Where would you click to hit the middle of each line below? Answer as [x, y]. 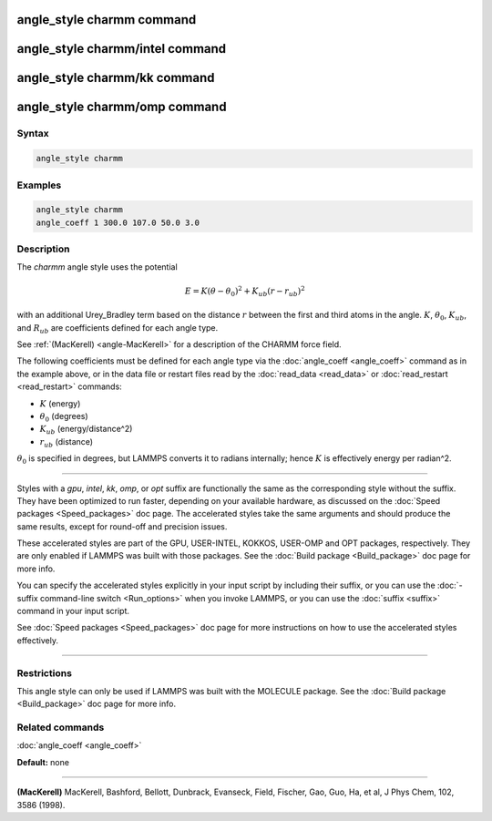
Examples [39, 185]
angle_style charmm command [107, 20]
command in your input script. [73, 611]
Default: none [43, 762]
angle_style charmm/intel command [122, 49]
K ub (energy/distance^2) [86, 430]
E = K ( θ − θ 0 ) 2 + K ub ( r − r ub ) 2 [245, 291]
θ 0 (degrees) [64, 417]
